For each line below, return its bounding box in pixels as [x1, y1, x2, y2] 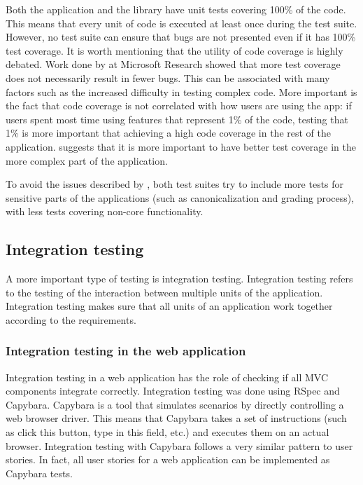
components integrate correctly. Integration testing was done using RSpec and [6, 383, 340, 398]
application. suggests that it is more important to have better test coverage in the [6, 139, 357, 153]
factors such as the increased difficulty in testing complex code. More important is [6, 84, 357, 99]
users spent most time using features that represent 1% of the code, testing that [6, 111, 348, 126]
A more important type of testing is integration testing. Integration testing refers [6, 271, 353, 286]
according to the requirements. [6, 312, 136, 327]
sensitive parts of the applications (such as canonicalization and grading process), [6, 190, 355, 205]
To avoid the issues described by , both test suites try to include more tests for [6, 177, 344, 191]
